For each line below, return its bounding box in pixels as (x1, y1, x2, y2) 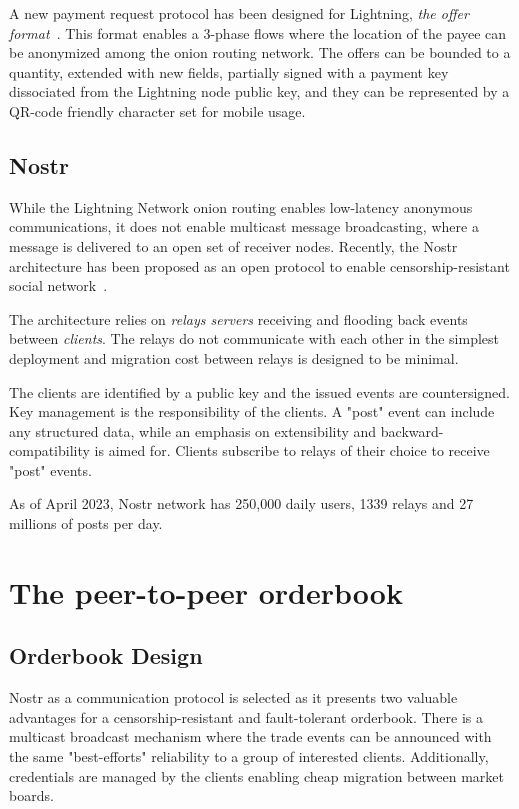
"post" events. (9, 459, 92, 480)
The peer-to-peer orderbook (9, 571, 403, 612)
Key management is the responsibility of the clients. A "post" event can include (9, 401, 495, 422)
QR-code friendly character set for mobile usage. (9, 100, 306, 121)
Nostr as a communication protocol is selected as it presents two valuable (9, 687, 458, 708)
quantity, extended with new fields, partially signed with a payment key (9, 61, 449, 82)
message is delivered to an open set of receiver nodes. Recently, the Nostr (9, 235, 458, 256)
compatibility (9, 440, 90, 461)
